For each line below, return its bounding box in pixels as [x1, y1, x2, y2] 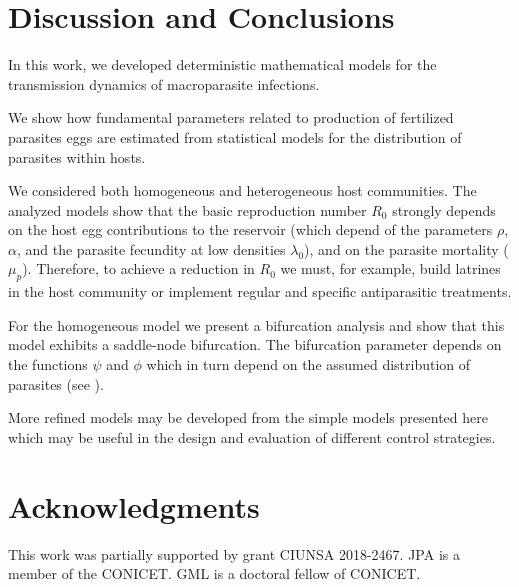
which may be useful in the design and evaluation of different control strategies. [8, 426, 496, 447]
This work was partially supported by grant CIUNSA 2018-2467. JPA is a [8, 543, 460, 564]
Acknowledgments [8, 485, 260, 526]
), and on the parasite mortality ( [304, 238, 509, 259]
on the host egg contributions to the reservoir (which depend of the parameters [8, 219, 493, 240]
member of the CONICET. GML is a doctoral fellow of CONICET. [8, 563, 421, 584]
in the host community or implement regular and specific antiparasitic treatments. [8, 281, 512, 302]
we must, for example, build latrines [280, 258, 501, 279]
